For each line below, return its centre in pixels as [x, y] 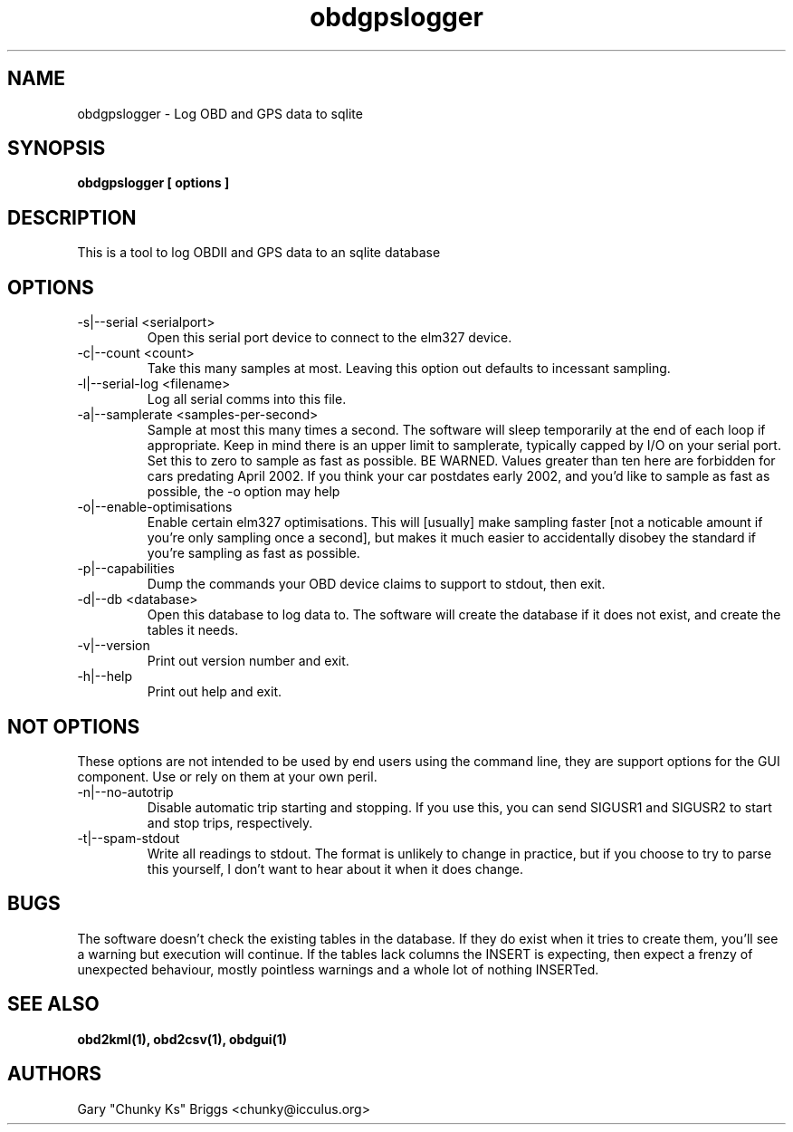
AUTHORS [55, 1074]
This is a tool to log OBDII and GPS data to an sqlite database [259, 253]
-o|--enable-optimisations [155, 507]
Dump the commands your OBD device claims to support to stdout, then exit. [376, 584]
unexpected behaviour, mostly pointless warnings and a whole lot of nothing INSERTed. [338, 969]
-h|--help [105, 676]
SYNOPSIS [57, 149]
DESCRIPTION [72, 217]
